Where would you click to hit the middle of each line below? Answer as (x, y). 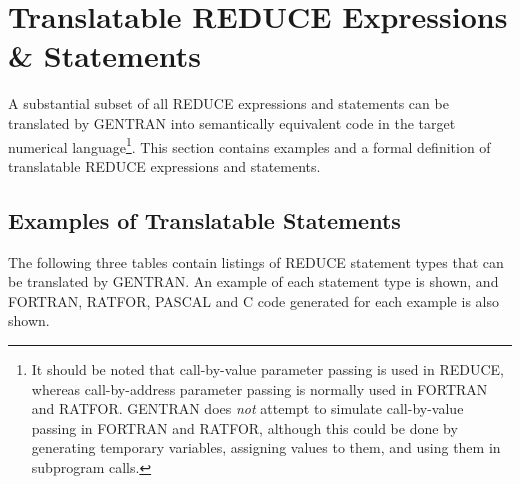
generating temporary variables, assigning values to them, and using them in (266, 447)
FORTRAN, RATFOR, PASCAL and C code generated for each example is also (253, 300)
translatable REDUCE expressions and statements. (164, 165)
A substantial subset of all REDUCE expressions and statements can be (228, 103)
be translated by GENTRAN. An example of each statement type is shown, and (253, 281)
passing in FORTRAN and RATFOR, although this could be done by (244, 427)
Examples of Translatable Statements (204, 219)
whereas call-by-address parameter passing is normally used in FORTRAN (259, 388)
